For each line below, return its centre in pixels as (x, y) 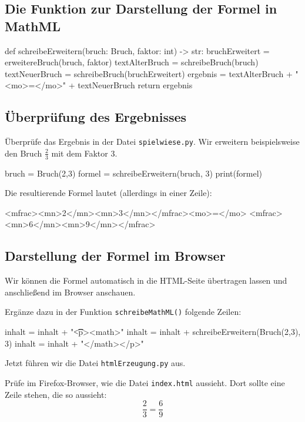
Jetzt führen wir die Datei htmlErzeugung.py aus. (95, 363)
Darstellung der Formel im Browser (115, 256)
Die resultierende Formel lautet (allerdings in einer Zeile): (108, 193)
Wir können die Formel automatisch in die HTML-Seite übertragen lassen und (146, 280)
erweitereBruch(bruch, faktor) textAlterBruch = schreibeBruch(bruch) (132, 62)
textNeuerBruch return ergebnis (135, 85)
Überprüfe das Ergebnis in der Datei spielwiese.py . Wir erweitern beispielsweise (152, 142)
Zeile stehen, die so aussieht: (56, 394)
